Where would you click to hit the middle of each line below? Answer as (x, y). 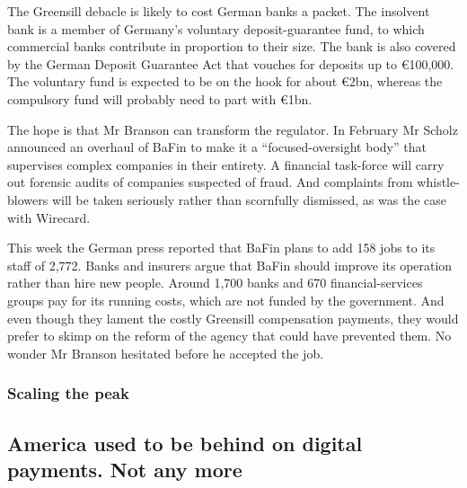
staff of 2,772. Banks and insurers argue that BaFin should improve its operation (230, 265)
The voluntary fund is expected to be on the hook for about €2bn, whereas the (225, 81)
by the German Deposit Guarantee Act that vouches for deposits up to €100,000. (231, 63)
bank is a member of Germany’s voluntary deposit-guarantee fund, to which (216, 28)
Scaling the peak (68, 393)
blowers (28, 199)
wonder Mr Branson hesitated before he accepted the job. (166, 353)
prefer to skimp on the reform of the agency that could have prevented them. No (229, 336)
